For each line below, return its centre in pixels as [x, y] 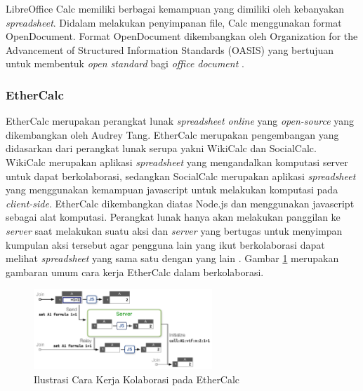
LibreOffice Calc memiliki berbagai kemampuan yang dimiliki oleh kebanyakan [175, 8]
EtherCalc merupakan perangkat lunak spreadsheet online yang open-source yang [180, 121]
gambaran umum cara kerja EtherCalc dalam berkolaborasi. [135, 272]
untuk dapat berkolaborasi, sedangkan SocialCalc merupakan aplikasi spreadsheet [181, 176]
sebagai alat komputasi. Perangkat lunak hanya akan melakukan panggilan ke [173, 217]
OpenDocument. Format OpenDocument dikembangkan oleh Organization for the [182, 36]
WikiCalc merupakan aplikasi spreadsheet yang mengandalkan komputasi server [177, 162]
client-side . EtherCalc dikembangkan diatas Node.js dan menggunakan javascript [180, 203]
